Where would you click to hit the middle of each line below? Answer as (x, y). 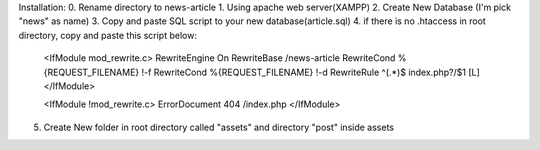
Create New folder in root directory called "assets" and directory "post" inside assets (219, 127)
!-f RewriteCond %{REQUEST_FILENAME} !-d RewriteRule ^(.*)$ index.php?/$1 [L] (310, 72)
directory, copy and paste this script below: (107, 35)
